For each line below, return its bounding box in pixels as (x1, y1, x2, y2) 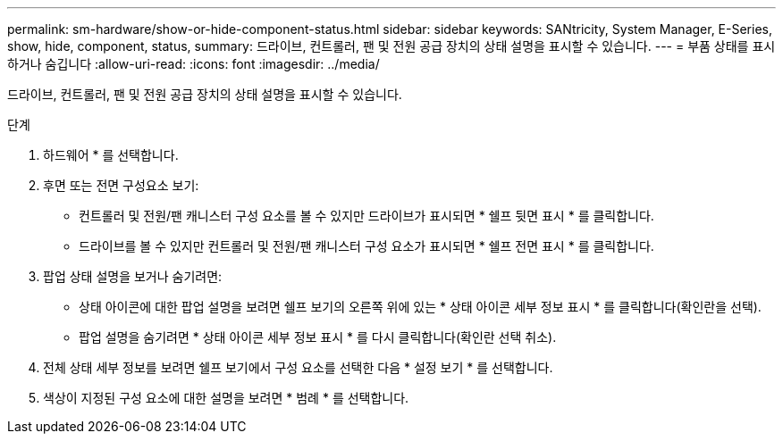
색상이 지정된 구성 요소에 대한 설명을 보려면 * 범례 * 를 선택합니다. (43, 390, 409, 405)
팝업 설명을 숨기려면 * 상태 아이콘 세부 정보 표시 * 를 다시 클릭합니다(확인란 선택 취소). (79, 329, 557, 345)
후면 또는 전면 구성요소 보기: (43, 178, 199, 193)
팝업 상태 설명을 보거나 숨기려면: (43, 269, 223, 284)
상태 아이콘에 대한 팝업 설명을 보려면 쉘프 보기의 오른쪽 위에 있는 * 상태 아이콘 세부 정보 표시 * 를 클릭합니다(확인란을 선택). (79, 299, 762, 314)
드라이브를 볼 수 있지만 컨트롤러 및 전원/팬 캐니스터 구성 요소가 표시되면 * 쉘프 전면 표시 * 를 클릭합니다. (79, 238, 654, 254)
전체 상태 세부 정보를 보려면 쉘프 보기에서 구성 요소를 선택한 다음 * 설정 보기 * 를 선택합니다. (43, 360, 553, 375)
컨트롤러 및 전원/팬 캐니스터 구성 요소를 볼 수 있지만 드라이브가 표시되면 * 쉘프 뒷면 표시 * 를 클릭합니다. (79, 208, 654, 223)
